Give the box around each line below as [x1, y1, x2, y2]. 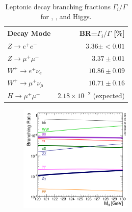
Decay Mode [7, 28, 51, 38]
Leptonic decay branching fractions [5, 1, 111, 11]
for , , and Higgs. [40, 11, 92, 21]
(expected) [93, 90, 125, 101]
